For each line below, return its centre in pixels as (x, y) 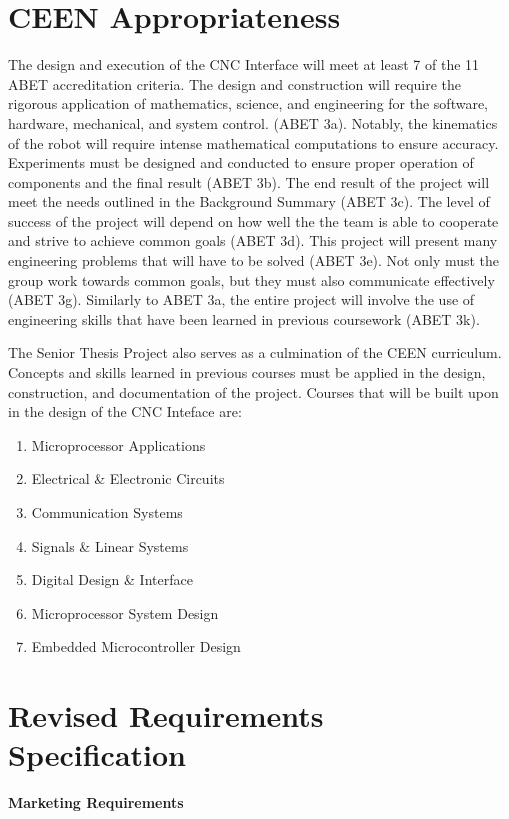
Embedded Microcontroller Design (136, 646)
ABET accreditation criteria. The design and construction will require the (235, 83)
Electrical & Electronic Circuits (128, 478)
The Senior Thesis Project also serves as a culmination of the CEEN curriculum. (255, 352)
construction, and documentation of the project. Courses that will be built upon (253, 391)
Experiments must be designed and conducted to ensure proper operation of (241, 162)
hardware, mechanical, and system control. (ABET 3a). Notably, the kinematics (253, 122)
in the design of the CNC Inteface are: (125, 411)
